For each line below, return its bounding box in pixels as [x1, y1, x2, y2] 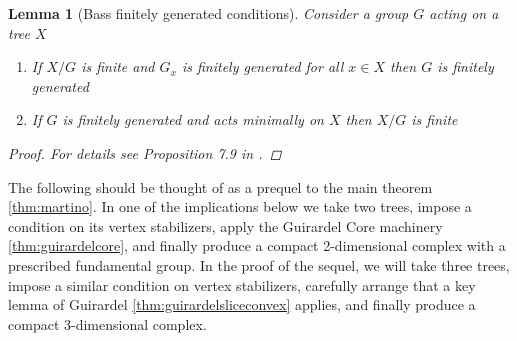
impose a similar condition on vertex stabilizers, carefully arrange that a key [8, 274, 476, 295]
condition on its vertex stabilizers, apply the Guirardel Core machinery [8, 215, 443, 236]
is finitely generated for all [181, 56, 344, 77]
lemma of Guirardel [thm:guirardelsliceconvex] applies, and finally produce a [8, 294, 476, 315]
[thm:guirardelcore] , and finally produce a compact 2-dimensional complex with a [8, 235, 506, 256]
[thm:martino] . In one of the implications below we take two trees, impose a [8, 196, 472, 217]
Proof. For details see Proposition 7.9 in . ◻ [8, 142, 282, 163]
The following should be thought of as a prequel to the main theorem [8, 176, 433, 197]
